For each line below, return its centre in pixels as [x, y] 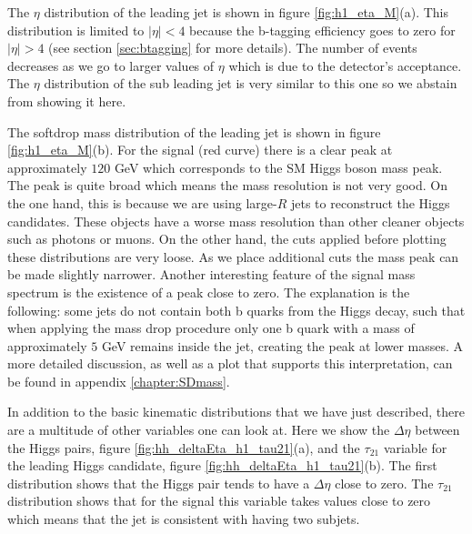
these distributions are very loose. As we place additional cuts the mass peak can [233, 256]
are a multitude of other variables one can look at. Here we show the [199, 430]
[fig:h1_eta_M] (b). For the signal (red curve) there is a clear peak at [200, 150]
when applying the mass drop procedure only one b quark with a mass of [211, 328]
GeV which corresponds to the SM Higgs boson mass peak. [278, 167]
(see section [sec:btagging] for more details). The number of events [233, 48]
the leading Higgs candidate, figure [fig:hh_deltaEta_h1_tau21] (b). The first [222, 465]
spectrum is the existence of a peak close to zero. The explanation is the [209, 292]
